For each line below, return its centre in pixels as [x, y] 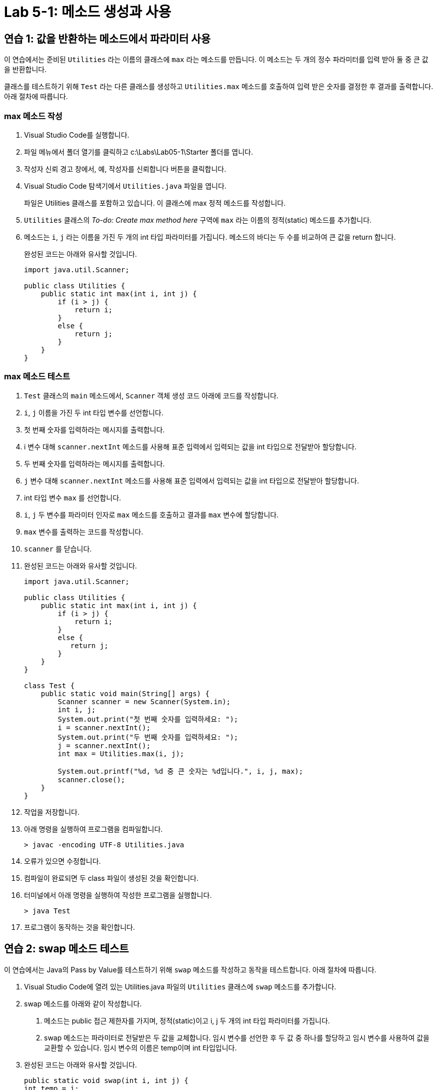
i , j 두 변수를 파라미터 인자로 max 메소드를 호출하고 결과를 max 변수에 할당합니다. [151, 514]
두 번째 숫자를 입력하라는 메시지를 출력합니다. [94, 463]
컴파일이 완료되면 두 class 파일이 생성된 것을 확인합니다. [111, 878]
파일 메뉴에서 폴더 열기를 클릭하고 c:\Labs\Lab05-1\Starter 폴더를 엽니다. [138, 152]
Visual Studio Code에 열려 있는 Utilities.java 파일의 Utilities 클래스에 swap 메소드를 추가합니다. [180, 986]
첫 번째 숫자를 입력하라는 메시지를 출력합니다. [94, 429]
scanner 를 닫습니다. [58, 549]
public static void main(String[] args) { [125, 693]
